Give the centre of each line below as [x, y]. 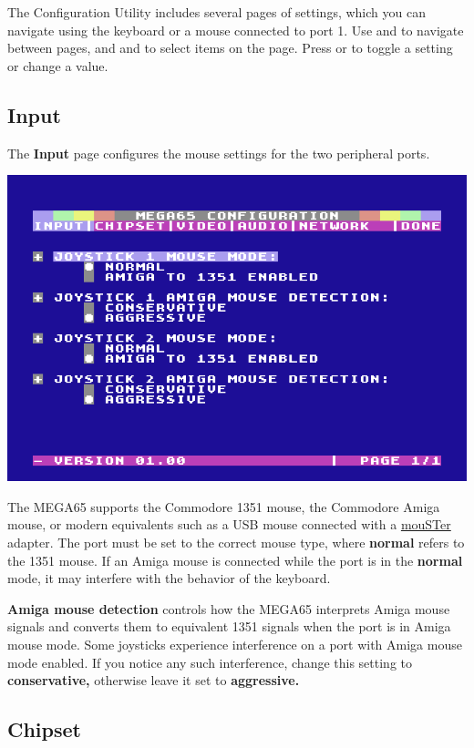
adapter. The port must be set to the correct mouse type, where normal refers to [236, 542]
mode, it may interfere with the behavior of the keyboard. [169, 578]
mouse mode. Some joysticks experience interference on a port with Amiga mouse [235, 644]
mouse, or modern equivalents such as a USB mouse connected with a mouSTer [229, 524]
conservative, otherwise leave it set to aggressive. [154, 680]
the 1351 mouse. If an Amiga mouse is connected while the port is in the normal [235, 560]
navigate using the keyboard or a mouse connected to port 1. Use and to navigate [236, 30]
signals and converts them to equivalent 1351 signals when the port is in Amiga [229, 626]
